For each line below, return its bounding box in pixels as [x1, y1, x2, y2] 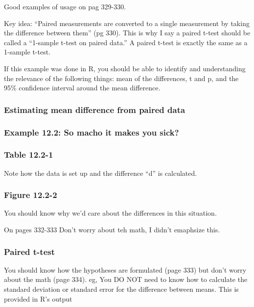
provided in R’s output [4, 293, 72, 304]
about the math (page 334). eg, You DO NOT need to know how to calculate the [4, 274, 248, 284]
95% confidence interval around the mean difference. [4, 83, 161, 93]
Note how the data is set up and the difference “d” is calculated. [4, 167, 197, 178]
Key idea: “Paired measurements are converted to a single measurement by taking [4, 18, 250, 28]
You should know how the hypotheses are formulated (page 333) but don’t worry [4, 264, 247, 275]
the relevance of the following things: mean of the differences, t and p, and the [4, 73, 239, 83]
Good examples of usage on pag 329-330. [4, 1, 126, 11]
